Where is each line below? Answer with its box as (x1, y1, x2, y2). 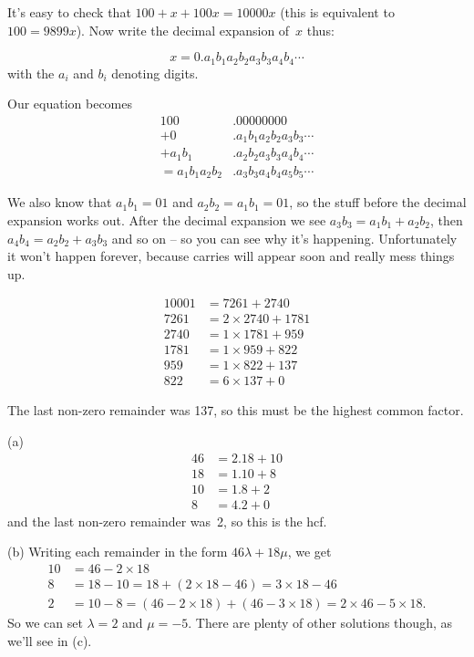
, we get (287, 542, 332, 561)
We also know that (7, 193, 112, 212)
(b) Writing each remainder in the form (7, 542, 228, 561)
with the (7, 63, 55, 82)
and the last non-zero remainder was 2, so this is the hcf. (7, 511, 327, 530)
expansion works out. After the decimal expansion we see (7, 210, 326, 229)
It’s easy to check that (7, 3, 131, 21)
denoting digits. (111, 63, 199, 82)
